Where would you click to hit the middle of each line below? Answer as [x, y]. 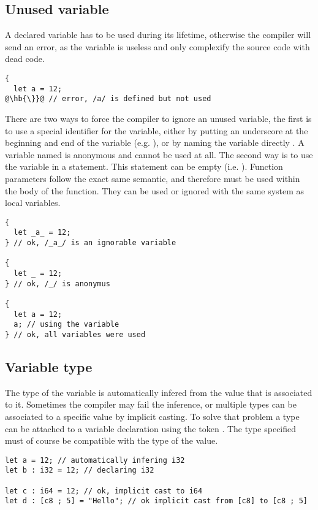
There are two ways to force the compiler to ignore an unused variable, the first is [158, 118]
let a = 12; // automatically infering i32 [95, 460]
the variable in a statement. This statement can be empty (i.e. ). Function [144, 166]
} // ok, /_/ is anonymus [58, 284]
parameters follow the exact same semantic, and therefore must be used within [153, 178]
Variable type [49, 366]
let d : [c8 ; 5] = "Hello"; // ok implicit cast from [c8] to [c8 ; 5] [156, 501]
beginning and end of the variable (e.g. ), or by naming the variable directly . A [155, 143]
